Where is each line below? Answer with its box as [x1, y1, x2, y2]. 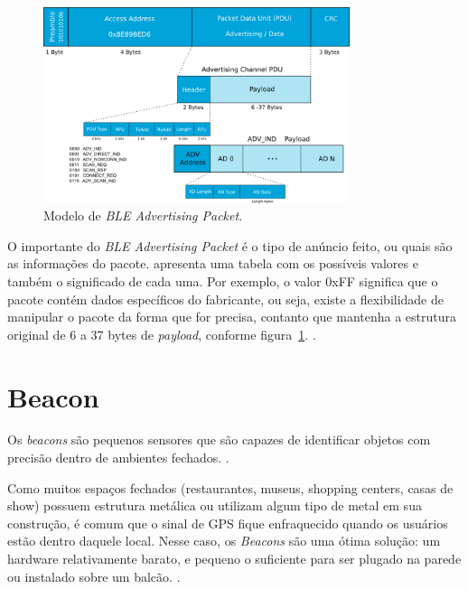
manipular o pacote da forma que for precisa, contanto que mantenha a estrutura [7, 307, 457, 326]
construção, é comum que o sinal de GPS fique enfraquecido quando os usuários [7, 513, 448, 532]
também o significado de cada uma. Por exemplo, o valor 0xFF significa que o [7, 271, 438, 290]
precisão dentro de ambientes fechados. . [7, 448, 229, 467]
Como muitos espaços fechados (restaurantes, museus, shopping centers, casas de [7, 478, 454, 497]
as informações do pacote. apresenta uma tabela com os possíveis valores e [7, 254, 418, 273]
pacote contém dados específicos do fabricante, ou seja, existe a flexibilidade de [7, 289, 444, 308]
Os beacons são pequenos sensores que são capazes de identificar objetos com [7, 430, 431, 449]
